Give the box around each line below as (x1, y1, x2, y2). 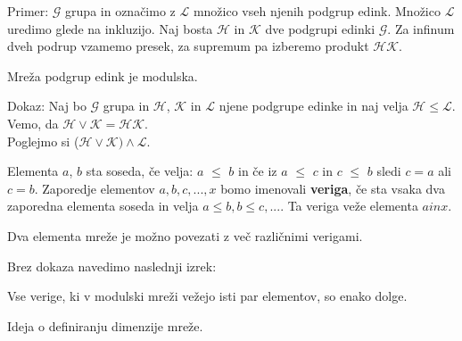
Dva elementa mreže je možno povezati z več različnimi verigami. (7, 226, 363, 245)
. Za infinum (387, 19, 455, 37)
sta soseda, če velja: (86, 162, 194, 180)
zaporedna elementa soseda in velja (7, 196, 199, 215)
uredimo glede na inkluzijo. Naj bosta (7, 19, 213, 37)
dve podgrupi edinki (265, 19, 375, 37)
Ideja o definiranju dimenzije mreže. (7, 316, 203, 335)
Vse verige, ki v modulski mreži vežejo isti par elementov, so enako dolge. (7, 287, 408, 305)
